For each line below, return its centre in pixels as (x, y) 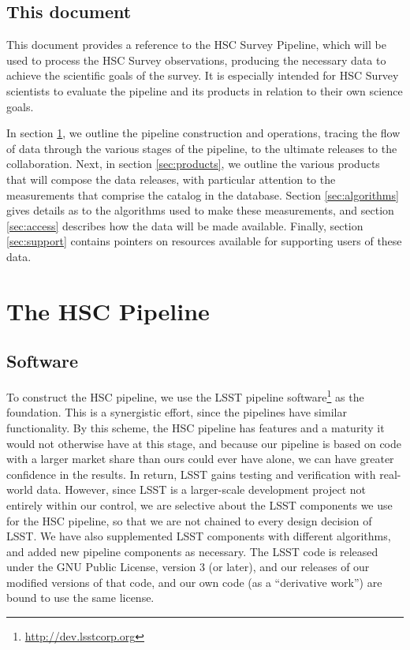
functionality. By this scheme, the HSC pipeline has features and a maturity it (196, 427)
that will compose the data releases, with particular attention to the (171, 179)
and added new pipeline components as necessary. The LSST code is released (192, 551)
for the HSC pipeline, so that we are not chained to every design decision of (189, 520)
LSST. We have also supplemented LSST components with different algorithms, (199, 536)
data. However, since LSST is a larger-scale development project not (201, 489)
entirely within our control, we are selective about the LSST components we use (199, 504)
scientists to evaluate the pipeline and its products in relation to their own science (205, 90)
